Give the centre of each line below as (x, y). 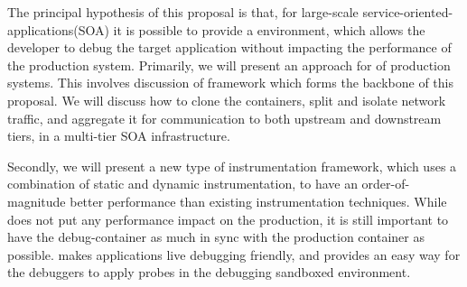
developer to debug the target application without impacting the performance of (229, 47)
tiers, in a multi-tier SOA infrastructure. (119, 136)
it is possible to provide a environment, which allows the (269, 29)
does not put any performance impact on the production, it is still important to (228, 219)
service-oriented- (408, 12)
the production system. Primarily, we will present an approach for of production (229, 65)
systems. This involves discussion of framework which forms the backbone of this (230, 83)
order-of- (386, 184)
